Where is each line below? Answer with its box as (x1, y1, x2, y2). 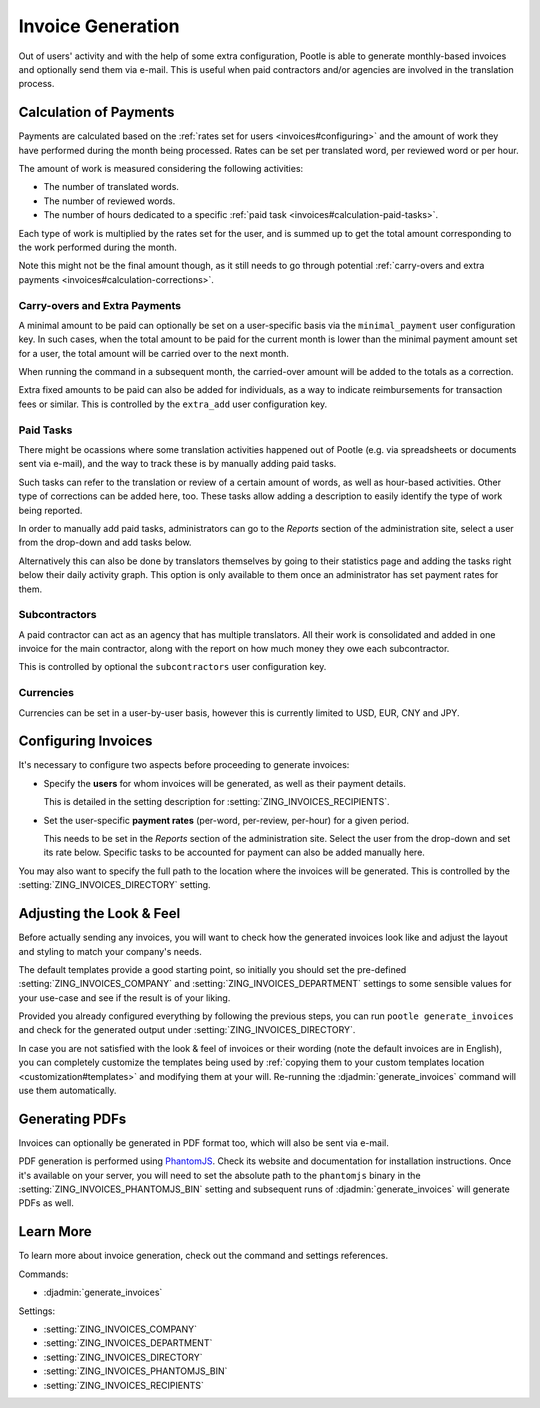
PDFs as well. (18, 1197, 75, 1209)
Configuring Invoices (18, 733, 153, 750)
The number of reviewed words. (43, 195, 176, 207)
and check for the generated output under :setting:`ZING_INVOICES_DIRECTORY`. (18, 1024, 356, 1036)
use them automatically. (18, 1085, 117, 1097)
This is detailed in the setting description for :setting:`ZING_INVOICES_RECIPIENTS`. (43, 796, 390, 808)
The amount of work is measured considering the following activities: (18, 163, 304, 175)
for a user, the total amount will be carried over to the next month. (18, 347, 289, 359)
